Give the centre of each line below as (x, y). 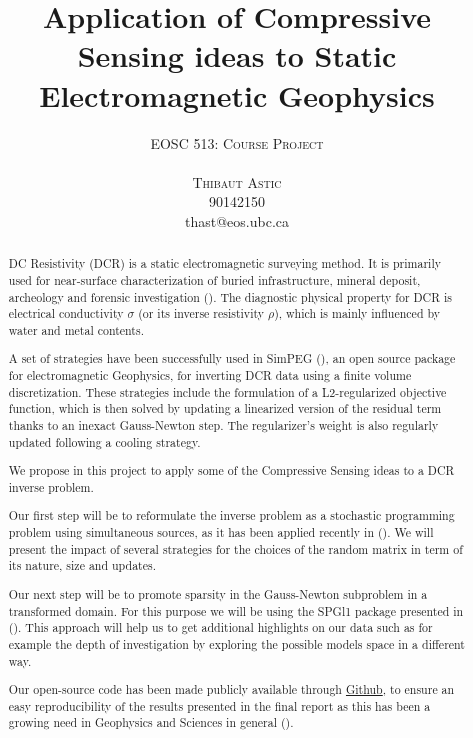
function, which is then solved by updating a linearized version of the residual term (225, 408)
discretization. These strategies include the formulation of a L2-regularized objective (227, 391)
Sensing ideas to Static (237, 55)
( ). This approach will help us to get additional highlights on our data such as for (220, 627)
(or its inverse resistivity (201, 313)
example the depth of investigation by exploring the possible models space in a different (236, 643)
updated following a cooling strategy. (104, 441)
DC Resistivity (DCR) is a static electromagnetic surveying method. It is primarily (224, 263)
